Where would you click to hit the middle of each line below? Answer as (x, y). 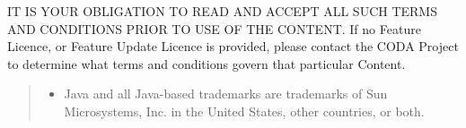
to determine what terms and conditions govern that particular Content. (207, 63)
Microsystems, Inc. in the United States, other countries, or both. (244, 111)
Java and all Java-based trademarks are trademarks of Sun (226, 94)
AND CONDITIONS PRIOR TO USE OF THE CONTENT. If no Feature (214, 28)
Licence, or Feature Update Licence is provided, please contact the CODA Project (233, 46)
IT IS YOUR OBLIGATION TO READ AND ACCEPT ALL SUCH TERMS (222, 11)
